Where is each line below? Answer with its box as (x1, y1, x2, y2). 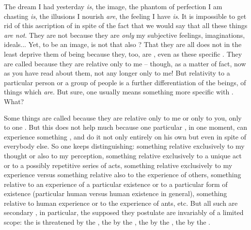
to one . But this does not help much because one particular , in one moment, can (4, 122, 248, 132)
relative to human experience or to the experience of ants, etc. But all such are (4, 198, 238, 208)
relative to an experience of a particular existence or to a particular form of (4, 179, 228, 189)
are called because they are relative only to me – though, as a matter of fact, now (4, 58, 246, 68)
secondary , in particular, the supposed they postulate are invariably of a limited (4, 207, 244, 217)
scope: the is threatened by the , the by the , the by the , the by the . (4, 217, 210, 227)
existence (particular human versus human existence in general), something (4, 188, 227, 199)
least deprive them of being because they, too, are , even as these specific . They (4, 48, 242, 59)
